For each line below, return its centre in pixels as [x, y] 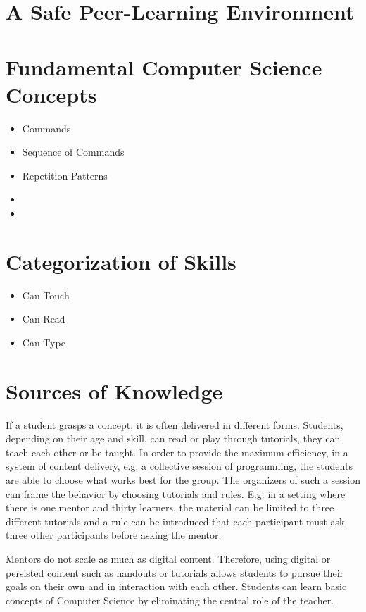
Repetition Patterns [65, 175]
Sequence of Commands [73, 152]
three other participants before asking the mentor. [114, 535]
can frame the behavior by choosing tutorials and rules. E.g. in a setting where [176, 493]
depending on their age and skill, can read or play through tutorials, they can [173, 438]
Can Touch [46, 295]
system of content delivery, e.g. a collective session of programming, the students [179, 466]
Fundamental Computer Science [164, 67]
